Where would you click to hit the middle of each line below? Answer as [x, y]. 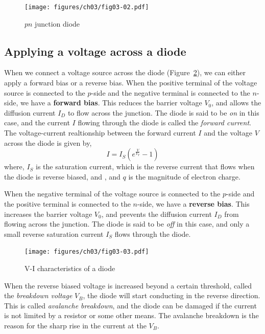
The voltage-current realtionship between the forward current [100, 133]
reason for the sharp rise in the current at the [75, 325]
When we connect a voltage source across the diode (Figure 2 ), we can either [125, 72]
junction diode [57, 23]
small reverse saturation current [54, 233]
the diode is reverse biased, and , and [62, 176]
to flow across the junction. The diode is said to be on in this [163, 112]
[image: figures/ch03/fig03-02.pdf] [87, 7]
